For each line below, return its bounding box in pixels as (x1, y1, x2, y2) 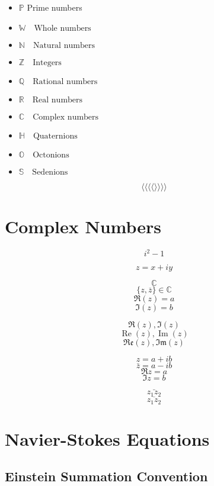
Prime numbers (27, 1, 82, 13)
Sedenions (32, 168, 68, 176)
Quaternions (33, 131, 78, 140)
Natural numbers (33, 41, 95, 50)
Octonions (33, 150, 69, 159)
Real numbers (32, 95, 83, 104)
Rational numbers (33, 77, 98, 86)
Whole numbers (34, 24, 91, 33)
